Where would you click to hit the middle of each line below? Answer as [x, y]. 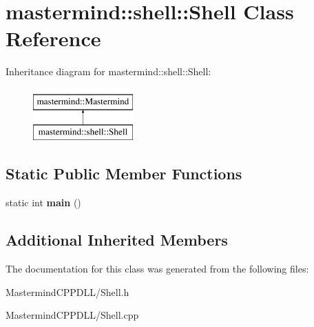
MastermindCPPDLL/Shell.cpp [72, 315]
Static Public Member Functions [124, 174]
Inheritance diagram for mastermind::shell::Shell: [108, 71]
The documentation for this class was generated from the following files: [157, 269]
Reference [53, 38]
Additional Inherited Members [117, 240]
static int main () [43, 202]
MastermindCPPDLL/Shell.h [67, 291]
